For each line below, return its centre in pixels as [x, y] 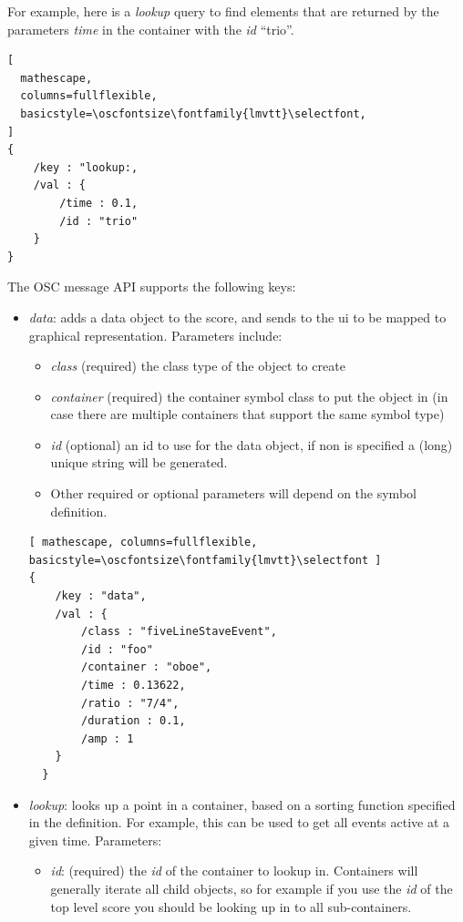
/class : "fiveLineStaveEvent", [179, 632]
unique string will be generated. [139, 462]
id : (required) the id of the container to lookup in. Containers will [234, 871]
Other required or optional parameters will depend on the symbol [233, 493]
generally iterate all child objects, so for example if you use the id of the [252, 888]
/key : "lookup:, [86, 167]
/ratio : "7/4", [130, 703]
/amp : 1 [108, 738]
